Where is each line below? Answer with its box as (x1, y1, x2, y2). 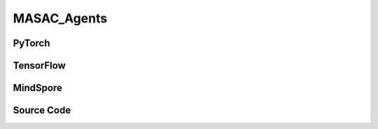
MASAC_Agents (13, 11, 108, 26)
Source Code (13, 104, 71, 116)
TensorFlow (13, 60, 66, 72)
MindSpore (13, 82, 62, 94)
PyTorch (13, 37, 50, 49)
